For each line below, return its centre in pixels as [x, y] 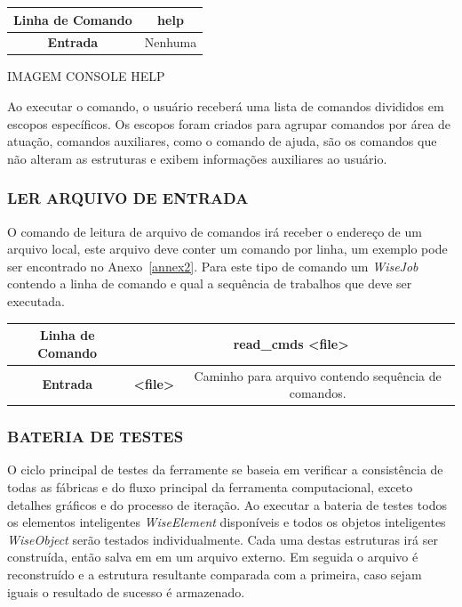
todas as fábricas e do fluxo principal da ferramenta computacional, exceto [210, 487]
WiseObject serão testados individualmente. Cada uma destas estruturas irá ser [223, 539]
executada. [36, 301]
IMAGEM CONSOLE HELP [86, 76]
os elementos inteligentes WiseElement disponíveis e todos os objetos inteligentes [227, 522]
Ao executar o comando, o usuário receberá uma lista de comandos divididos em [226, 106]
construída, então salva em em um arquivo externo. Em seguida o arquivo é [213, 557]
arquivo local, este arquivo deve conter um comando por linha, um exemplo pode [227, 249]
